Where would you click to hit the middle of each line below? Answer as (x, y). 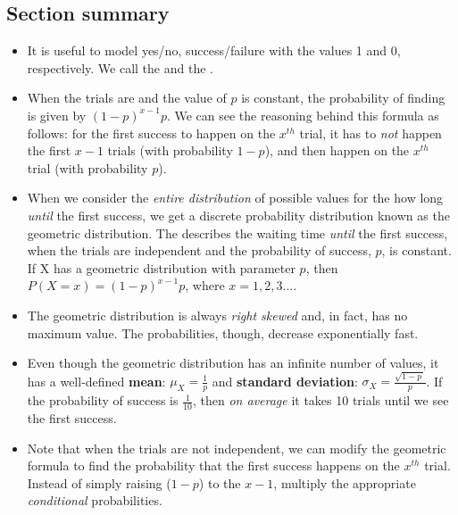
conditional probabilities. (95, 500)
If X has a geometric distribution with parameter (161, 267)
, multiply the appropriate (345, 482)
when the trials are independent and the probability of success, (199, 250)
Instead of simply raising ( (99, 482)
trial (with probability (87, 167)
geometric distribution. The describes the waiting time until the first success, (237, 233)
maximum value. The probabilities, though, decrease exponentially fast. (223, 332)
